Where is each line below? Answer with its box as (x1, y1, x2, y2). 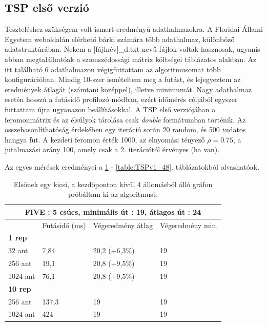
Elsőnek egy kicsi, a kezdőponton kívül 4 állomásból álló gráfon (13, 178, 213, 189)
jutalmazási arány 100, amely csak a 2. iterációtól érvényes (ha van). (5, 144, 220, 155)
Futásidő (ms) (42, 219, 86, 230)
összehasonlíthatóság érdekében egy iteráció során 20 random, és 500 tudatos (5, 124, 246, 135)
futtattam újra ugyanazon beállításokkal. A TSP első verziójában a (5, 104, 216, 114)
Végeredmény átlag (93, 219, 153, 230)
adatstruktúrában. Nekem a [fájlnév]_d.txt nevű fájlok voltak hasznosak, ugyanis (5, 44, 260, 54)
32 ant (8, 245, 28, 256)
